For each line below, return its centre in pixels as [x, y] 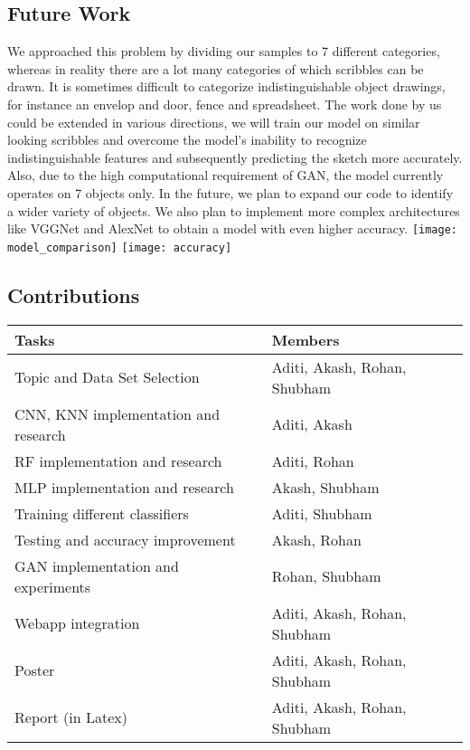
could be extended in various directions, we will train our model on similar [214, 122]
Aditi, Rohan [313, 460]
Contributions [74, 294]
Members [305, 339]
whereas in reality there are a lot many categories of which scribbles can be [216, 68]
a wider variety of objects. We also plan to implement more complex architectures [234, 210]
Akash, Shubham [325, 487]
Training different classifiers [102, 513]
